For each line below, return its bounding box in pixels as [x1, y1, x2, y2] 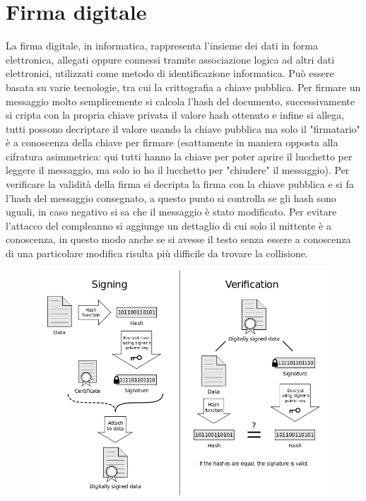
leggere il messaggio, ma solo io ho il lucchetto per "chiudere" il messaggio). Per [6, 163, 350, 177]
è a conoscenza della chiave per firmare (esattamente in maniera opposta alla [6, 135, 338, 150]
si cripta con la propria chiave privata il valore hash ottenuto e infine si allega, [6, 107, 345, 122]
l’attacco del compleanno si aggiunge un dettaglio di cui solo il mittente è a [6, 218, 331, 232]
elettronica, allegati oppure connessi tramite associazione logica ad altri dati [6, 52, 335, 66]
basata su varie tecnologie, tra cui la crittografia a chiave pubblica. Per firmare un [6, 79, 361, 94]
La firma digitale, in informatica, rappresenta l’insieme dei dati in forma [6, 38, 318, 53]
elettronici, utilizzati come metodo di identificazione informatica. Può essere [6, 66, 334, 81]
